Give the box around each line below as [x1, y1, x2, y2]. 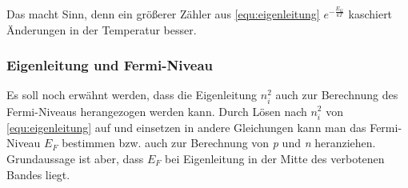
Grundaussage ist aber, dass [6, 150, 144, 166]
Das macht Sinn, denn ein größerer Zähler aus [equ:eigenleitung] [6, 6, 320, 22]
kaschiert [348, 6, 393, 22]
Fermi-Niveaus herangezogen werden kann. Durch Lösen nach [6, 102, 307, 119]
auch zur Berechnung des [275, 86, 398, 103]
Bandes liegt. [6, 166, 70, 182]
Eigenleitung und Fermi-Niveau [6, 55, 214, 75]
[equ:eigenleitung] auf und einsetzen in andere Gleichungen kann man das [6, 118, 366, 135]
